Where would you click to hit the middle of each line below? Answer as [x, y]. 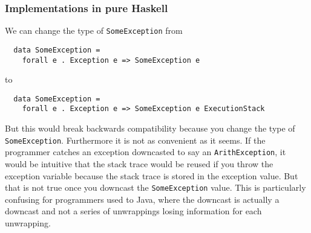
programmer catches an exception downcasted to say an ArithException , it [146, 152]
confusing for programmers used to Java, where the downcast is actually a [142, 199]
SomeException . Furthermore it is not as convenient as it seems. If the [135, 140]
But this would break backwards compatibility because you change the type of [150, 128]
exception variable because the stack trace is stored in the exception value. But [152, 175]
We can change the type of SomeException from [94, 30]
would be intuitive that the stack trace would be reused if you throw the [139, 164]
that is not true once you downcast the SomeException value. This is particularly [155, 187]
